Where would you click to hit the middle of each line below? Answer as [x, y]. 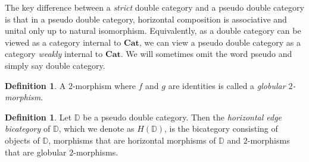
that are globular [36, 152]
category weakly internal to [54, 54]
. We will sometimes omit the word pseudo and [206, 54]
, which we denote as [96, 128]
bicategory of [28, 128]
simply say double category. [55, 65]
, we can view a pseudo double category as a [220, 42]
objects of [22, 140]
